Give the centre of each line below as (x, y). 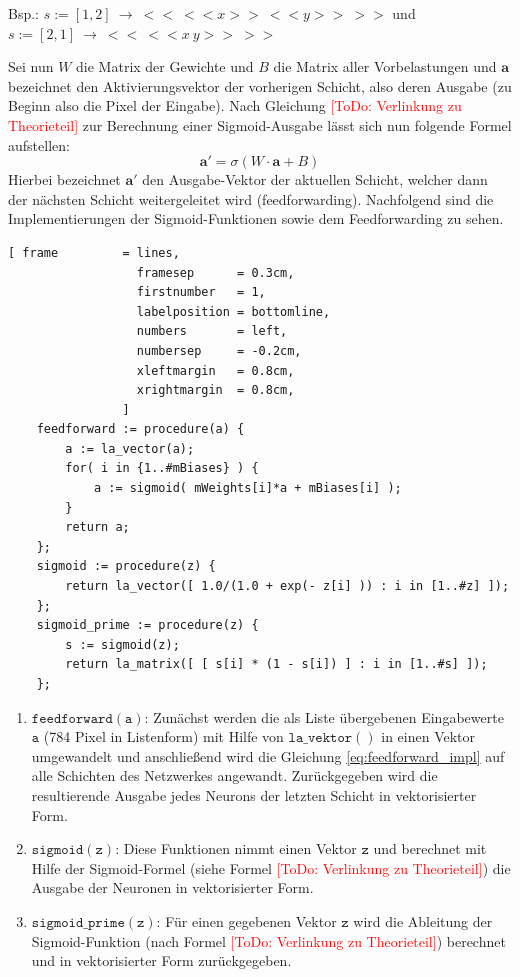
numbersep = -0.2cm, (219, 350)
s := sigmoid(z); (122, 644)
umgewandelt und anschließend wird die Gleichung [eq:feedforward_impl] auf (268, 755)
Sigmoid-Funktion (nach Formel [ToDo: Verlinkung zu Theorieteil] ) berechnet (268, 940)
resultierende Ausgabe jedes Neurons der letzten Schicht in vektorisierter (254, 794)
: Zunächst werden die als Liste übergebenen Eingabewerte (324, 716)
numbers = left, (212, 331)
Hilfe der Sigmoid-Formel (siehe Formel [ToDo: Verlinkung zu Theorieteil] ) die (271, 867)
